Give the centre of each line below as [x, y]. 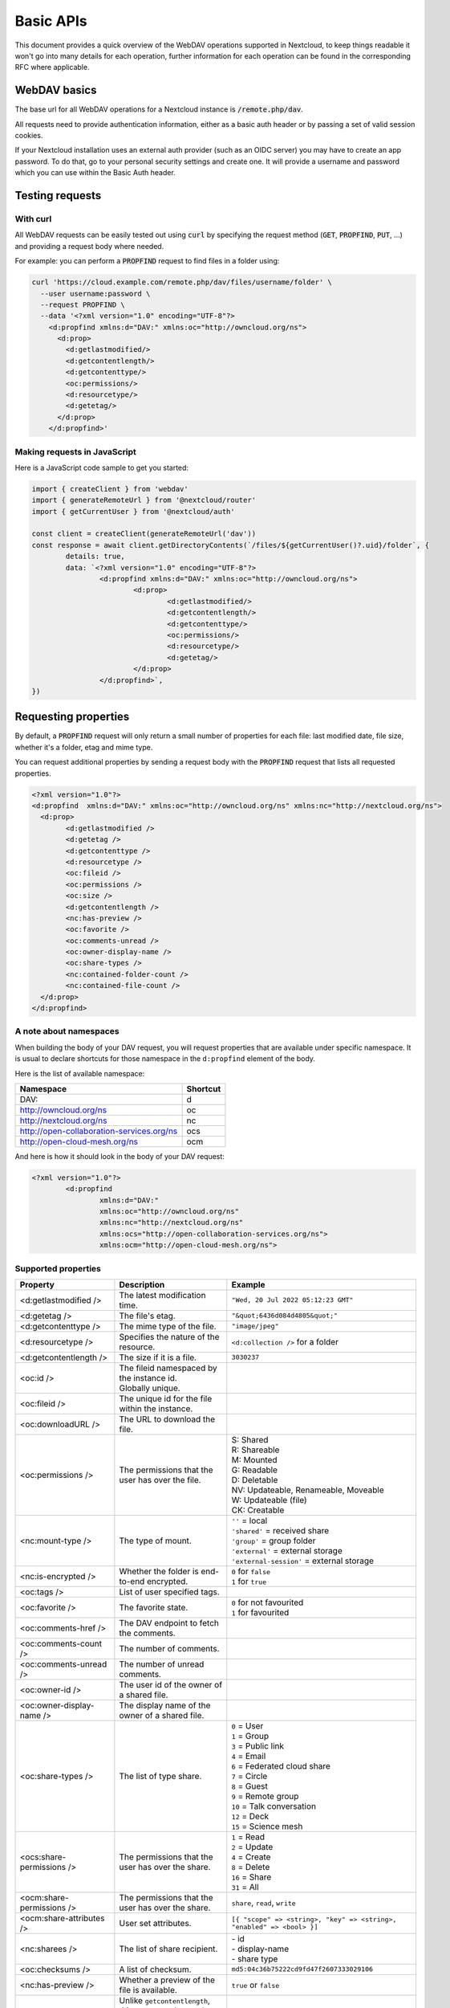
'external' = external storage [287, 1550]
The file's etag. [147, 1316]
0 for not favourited [268, 1602]
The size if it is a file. [158, 1357]
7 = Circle [249, 1776]
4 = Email [249, 1756]
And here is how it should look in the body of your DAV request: [120, 1156]
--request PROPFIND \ [83, 304]
